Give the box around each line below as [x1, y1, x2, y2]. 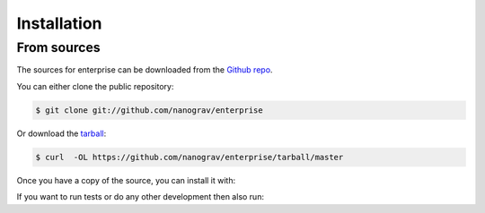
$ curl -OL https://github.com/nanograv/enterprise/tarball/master [35, 152, 344, 162]
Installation [16, 13, 102, 33]
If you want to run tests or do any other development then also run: [16, 192, 265, 202]
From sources [16, 39, 101, 55]
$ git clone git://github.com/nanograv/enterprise [35, 105, 264, 115]
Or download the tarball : [16, 128, 107, 139]
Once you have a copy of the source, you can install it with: [16, 175, 236, 185]
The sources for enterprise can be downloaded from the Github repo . [16, 64, 273, 75]
